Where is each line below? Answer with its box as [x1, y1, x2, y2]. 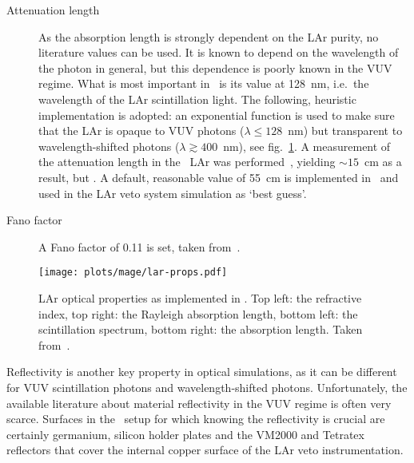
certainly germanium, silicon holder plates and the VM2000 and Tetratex [6, 425, 364, 442]
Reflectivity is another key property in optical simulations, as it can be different [6, 363, 397, 380]
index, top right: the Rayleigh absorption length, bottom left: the [38, 305, 358, 322]
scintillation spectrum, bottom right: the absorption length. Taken [38, 321, 363, 338]
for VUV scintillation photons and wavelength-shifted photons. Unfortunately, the [6, 378, 408, 395]
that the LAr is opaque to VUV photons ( [38, 122, 245, 139]
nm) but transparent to [288, 122, 403, 139]
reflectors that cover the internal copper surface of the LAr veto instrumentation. [6, 441, 404, 458]
